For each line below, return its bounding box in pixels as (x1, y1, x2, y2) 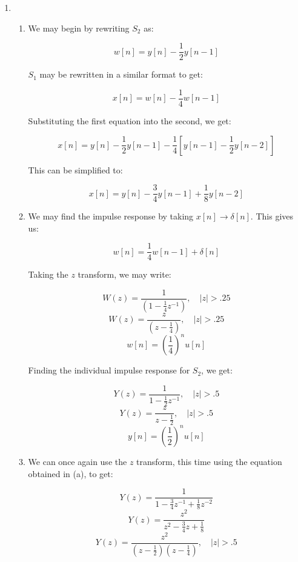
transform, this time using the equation (136, 455, 282, 467)
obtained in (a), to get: (28, 467, 113, 480)
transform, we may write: (78, 268, 171, 281)
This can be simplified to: (28, 163, 123, 176)
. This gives (250, 210, 293, 222)
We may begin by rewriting (28, 21, 130, 34)
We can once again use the (28, 455, 127, 467)
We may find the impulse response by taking (28, 210, 194, 222)
